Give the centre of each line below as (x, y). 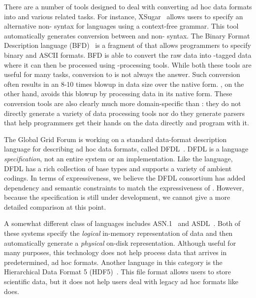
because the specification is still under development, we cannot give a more (117, 197)
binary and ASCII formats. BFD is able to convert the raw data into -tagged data (128, 55)
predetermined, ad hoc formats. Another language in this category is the (113, 262)
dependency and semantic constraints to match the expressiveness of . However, (124, 187)
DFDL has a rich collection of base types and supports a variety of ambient (118, 168)
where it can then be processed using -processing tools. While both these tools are (128, 64)
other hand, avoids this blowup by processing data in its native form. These (118, 93)
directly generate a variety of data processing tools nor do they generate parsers (125, 113)
